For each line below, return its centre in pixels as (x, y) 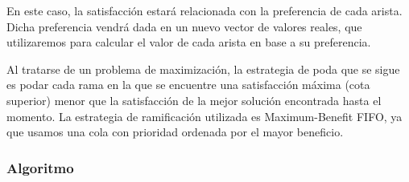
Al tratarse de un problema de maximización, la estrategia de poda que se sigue (203, 69)
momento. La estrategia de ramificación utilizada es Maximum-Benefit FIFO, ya (204, 116)
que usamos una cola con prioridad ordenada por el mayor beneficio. (175, 132)
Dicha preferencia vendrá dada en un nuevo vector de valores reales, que (184, 26)
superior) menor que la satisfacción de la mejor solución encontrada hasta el (194, 100)
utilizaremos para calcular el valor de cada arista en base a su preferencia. (189, 42)
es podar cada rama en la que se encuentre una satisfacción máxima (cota (188, 85)
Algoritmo (40, 167)
